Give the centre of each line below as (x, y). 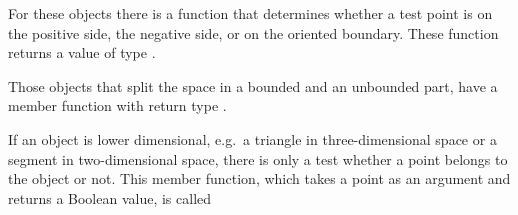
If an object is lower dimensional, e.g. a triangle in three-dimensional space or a (252, 138)
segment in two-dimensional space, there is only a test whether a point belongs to (258, 158)
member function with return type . (117, 105)
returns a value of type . (82, 52)
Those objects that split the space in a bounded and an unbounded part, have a (253, 85)
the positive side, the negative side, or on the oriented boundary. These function (253, 32)
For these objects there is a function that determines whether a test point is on (250, 13)
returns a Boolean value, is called (110, 197)
